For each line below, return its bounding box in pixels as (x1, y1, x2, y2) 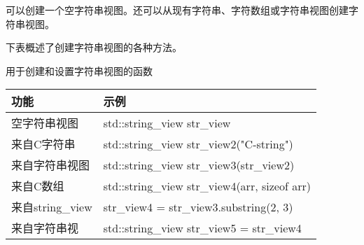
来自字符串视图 (11, 157, 90, 174)
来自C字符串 (11, 136, 76, 153)
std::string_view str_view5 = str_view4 (103, 219, 302, 236)
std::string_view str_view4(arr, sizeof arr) (103, 177, 311, 194)
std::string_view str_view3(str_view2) (103, 156, 295, 173)
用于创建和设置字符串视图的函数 (6, 63, 153, 78)
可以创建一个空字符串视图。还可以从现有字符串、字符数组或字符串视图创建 (6, 3, 349, 17)
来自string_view (11, 199, 92, 216)
